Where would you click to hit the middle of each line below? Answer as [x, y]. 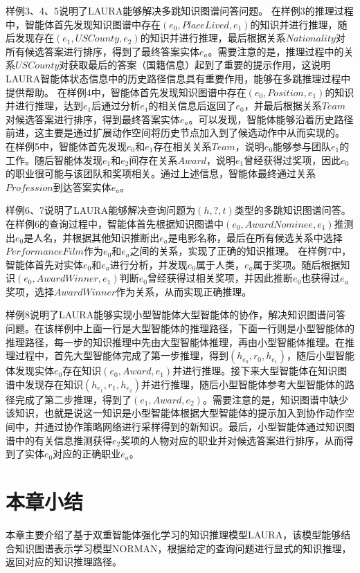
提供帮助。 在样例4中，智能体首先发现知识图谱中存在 [126, 92]
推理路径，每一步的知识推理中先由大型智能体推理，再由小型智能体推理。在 [175, 342]
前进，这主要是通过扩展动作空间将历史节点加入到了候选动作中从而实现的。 [175, 133]
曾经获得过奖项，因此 [292, 160]
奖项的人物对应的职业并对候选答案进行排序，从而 [232, 440]
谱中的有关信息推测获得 [59, 440]
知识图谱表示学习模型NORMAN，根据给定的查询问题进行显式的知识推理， [183, 548]
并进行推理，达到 [44, 106]
